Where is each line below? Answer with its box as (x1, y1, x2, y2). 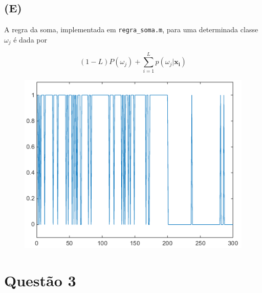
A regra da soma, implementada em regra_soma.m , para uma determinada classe (4, 24, 258, 35)
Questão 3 (4, 269, 76, 290)
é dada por (13, 34, 47, 45)
